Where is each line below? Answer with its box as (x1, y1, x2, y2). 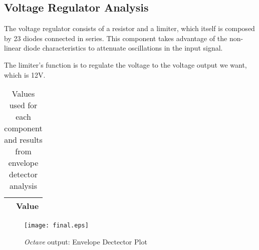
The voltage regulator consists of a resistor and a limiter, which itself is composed (4, 23, 255, 34)
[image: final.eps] (24, 222, 89, 229)
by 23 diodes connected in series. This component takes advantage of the (4, 33, 227, 43)
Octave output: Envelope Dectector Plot (24, 236, 147, 246)
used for (9, 99, 38, 111)
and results (4, 134, 43, 146)
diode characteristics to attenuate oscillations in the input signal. (23, 43, 223, 53)
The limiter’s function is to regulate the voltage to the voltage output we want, (4, 59, 247, 70)
